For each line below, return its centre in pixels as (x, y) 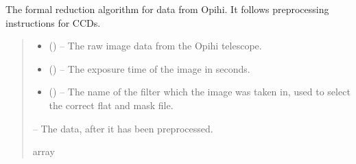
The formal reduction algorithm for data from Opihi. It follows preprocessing (167, 9)
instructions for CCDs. (53, 22)
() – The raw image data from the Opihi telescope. (155, 46)
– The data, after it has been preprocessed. (123, 128)
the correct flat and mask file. (111, 105)
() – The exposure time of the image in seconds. (150, 68)
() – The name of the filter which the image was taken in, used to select (200, 92)
